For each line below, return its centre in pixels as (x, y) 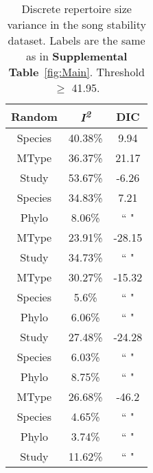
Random (34, 116)
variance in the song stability (76, 24)
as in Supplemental (76, 56)
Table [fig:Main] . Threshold (76, 72)
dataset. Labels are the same (76, 40)
